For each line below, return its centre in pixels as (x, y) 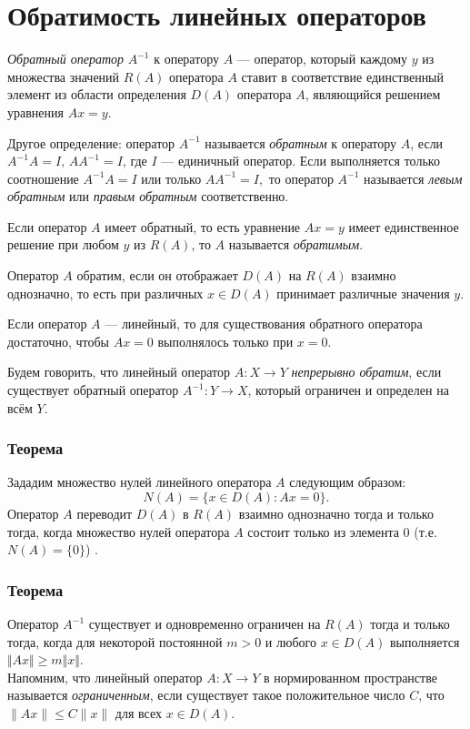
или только (171, 178)
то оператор (301, 178)
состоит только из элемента (323, 531)
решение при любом (63, 244)
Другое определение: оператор (91, 142)
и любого (290, 641)
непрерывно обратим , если (366, 372)
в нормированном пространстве (350, 677)
